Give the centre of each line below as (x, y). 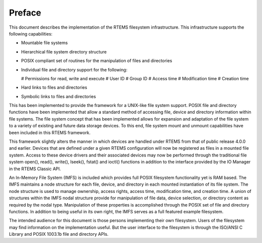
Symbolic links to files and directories (59, 96)
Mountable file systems (44, 43)
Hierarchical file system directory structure (64, 52)
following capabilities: (31, 34)
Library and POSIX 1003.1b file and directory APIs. (59, 234)
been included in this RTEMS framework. (50, 132)
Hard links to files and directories (54, 87)
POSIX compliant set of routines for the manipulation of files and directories (97, 61)
